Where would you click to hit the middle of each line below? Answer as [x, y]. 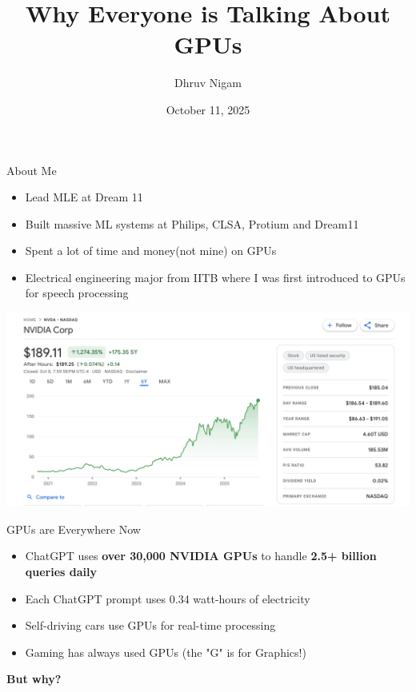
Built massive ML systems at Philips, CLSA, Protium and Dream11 [192, 223]
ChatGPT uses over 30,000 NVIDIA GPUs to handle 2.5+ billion [201, 556]
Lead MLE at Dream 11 [84, 197]
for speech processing [77, 293]
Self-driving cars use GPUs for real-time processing [150, 625]
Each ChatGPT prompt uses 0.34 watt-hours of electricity [168, 598]
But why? [34, 679]
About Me [32, 170]
